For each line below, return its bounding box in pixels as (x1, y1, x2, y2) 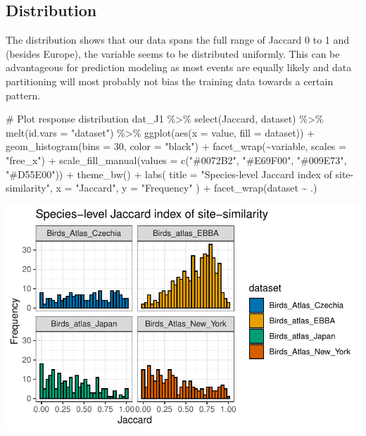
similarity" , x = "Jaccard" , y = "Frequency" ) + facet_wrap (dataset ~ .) (6, 180, 317, 195)
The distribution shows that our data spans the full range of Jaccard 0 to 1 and (6, 32, 350, 47)
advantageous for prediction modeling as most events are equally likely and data (6, 60, 352, 75)
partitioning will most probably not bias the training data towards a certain (6, 73, 334, 88)
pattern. (6, 87, 41, 102)
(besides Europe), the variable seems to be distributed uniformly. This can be (6, 46, 340, 61)
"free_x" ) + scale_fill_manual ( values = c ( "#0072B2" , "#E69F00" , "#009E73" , (6, 152, 347, 167)
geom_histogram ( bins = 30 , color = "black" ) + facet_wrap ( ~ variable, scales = (6, 139, 346, 154)
